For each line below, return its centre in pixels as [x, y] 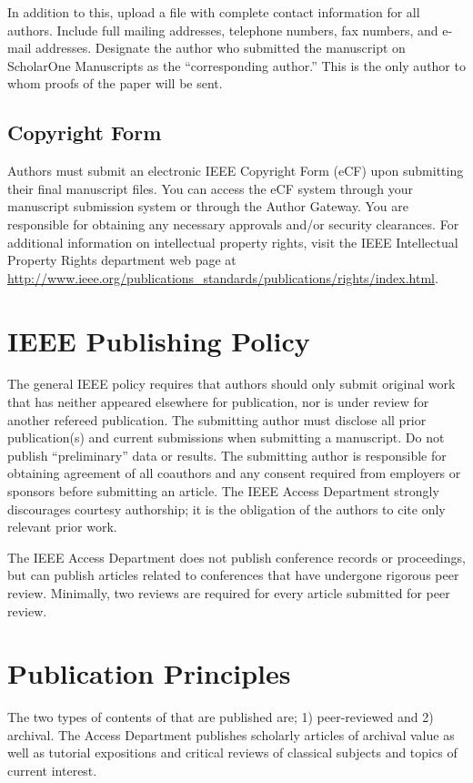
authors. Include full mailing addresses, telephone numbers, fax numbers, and [223, 30]
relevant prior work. [62, 527]
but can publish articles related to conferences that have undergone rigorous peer [233, 575]
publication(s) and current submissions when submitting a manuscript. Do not [226, 437]
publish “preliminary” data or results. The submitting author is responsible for [227, 455]
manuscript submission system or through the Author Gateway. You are [208, 206]
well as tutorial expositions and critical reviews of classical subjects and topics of [232, 752]
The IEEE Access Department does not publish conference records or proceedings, [236, 557]
